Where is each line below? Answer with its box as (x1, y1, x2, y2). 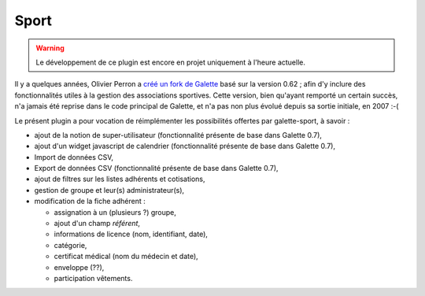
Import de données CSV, (34, 152, 114, 161)
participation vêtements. (54, 273, 133, 283)
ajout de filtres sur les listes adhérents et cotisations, (34, 174, 205, 184)
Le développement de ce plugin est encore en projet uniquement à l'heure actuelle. (35, 57, 306, 67)
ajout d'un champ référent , (54, 219, 141, 228)
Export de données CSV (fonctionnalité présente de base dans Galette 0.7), (34, 164, 279, 173)
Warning (35, 43, 65, 53)
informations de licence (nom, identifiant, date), (54, 229, 209, 239)
